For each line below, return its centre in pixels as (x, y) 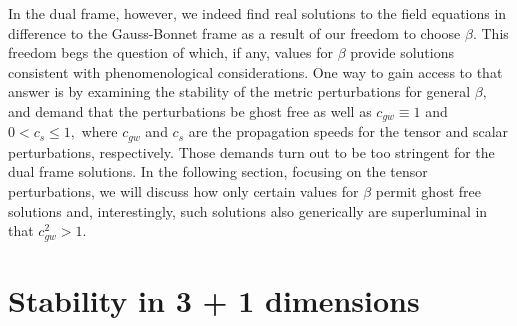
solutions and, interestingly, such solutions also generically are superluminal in (248, 210)
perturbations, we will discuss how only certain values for (183, 191)
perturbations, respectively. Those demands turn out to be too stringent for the (251, 151)
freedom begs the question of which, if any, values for (171, 52)
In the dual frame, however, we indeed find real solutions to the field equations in (257, 13)
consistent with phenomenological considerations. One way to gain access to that (255, 71)
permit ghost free (428, 191)
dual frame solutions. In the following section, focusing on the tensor (218, 171)
